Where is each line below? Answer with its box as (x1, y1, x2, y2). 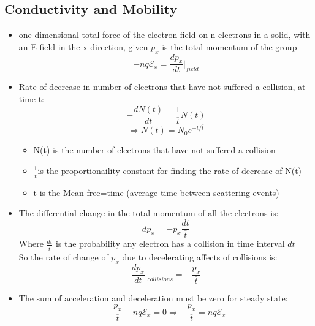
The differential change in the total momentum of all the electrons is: (18, 207, 279, 219)
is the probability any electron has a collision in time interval (55, 237, 285, 250)
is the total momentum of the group (162, 40, 297, 53)
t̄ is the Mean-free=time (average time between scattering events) (33, 186, 279, 199)
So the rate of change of (18, 251, 108, 263)
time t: (18, 93, 45, 105)
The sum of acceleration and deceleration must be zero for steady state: (18, 291, 288, 304)
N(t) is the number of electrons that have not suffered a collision (33, 143, 276, 156)
